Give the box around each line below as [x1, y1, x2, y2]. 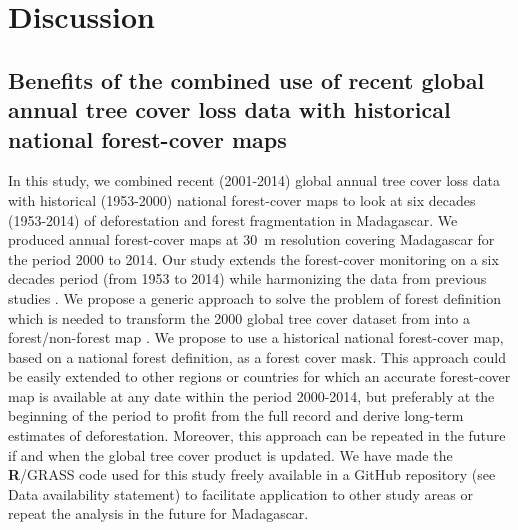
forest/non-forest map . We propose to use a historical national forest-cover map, [8, 327, 504, 348]
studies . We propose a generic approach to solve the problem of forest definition [8, 287, 501, 308]
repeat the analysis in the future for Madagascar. [8, 503, 309, 524]
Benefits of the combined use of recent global [8, 64, 485, 95]
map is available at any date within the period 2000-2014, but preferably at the [8, 385, 495, 406]
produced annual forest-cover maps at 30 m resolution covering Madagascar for [8, 229, 495, 250]
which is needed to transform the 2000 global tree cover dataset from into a [8, 307, 471, 328]
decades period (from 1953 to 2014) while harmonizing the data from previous [8, 268, 487, 289]
